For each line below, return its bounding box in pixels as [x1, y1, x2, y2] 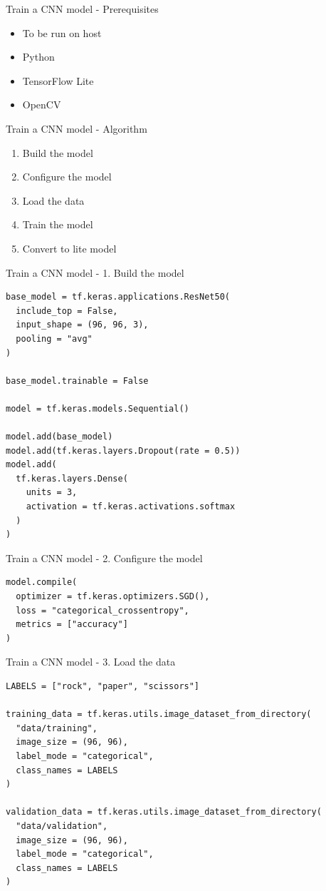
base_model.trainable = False [6, 375, 149, 386]
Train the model [22, 217, 93, 232]
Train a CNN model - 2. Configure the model [6, 550, 203, 565]
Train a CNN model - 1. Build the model [6, 265, 184, 280]
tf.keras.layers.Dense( [16, 473, 128, 484]
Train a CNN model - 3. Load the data [6, 654, 176, 669]
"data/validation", [16, 820, 108, 831]
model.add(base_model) [6, 432, 113, 442]
